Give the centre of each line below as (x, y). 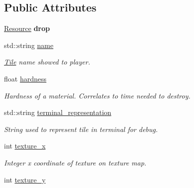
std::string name (29, 45)
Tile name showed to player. (47, 62)
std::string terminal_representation (58, 112)
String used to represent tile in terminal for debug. (81, 129)
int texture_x (25, 146)
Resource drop (27, 28)
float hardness (25, 78)
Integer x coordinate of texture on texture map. (75, 162)
